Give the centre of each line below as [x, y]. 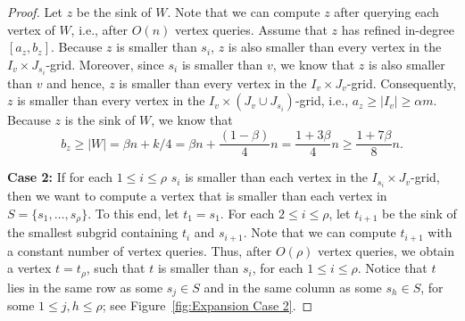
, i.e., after [100, 29]
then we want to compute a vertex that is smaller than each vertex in [197, 196]
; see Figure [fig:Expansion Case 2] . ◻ [208, 305]
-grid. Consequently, [402, 82]
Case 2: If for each [60, 177]
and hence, [76, 82]
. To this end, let [133, 213]
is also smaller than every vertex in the [335, 47]
